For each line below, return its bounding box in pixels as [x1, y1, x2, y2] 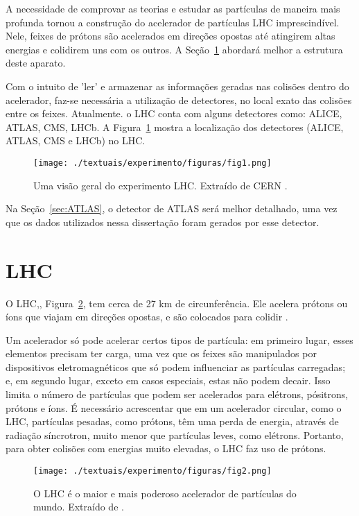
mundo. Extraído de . [33, 499, 124, 514]
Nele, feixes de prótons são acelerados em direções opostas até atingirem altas [6, 28, 335, 43]
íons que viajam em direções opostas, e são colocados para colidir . [6, 309, 288, 324]
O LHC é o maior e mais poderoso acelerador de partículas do [33, 485, 297, 500]
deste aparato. [6, 55, 66, 70]
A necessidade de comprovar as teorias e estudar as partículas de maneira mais [6, 1, 340, 15]
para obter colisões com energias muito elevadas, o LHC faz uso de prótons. [6, 441, 326, 456]
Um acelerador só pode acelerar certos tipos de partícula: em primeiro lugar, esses [6, 332, 353, 347]
